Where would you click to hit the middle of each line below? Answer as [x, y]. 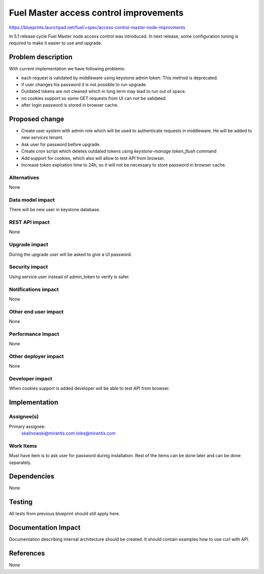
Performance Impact [34, 334]
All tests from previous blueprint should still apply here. [65, 514]
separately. [20, 463]
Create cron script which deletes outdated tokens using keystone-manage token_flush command [119, 151]
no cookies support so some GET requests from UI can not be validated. [94, 98]
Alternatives [24, 177]
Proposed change [37, 119]
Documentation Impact [45, 528]
